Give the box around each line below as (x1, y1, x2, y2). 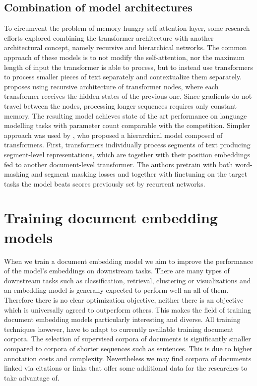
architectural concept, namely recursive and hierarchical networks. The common (4, 42, 247, 53)
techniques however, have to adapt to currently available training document (4, 323, 234, 334)
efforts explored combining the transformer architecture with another (4, 32, 214, 43)
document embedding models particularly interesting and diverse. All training (4, 314, 241, 324)
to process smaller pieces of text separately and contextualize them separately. (4, 71, 242, 82)
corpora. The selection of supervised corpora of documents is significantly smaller (4, 333, 251, 344)
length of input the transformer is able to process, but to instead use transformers (4, 62, 253, 72)
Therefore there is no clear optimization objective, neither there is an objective (4, 294, 244, 305)
